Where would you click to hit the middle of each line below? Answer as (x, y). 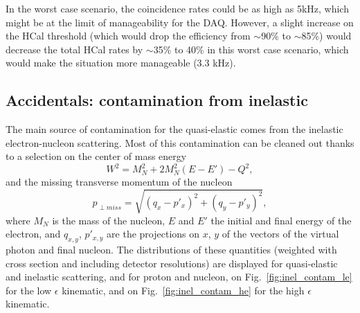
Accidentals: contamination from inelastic (157, 100)
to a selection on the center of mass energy (96, 156)
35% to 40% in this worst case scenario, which (251, 49)
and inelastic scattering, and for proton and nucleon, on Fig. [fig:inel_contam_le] (179, 277)
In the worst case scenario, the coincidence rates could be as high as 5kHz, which (177, 8)
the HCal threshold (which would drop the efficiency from (128, 36)
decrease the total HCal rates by (74, 49)
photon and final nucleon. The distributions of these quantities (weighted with (171, 249)
